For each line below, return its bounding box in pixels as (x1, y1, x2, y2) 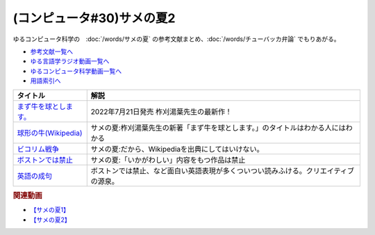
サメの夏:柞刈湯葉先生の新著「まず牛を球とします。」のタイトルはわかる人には (90, 122, 347, 132)
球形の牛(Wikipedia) (17, 128, 83, 138)
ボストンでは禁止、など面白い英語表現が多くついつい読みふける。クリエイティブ (90, 165, 355, 175)
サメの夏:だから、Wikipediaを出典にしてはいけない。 (90, 144, 264, 154)
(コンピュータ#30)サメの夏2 (12, 10, 176, 26)
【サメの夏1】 (30, 206, 69, 214)
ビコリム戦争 (17, 144, 59, 154)
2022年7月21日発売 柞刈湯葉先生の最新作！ (90, 106, 233, 116)
